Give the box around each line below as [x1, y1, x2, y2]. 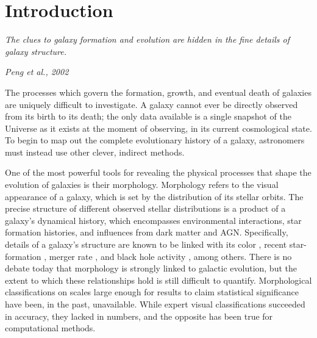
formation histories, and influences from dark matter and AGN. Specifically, [5, 226, 288, 239]
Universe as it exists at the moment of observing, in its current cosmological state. [5, 121, 312, 134]
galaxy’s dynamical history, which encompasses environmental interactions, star [5, 214, 302, 226]
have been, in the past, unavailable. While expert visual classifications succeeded [5, 298, 305, 310]
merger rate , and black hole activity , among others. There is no [49, 250, 292, 262]
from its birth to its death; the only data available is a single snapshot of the [5, 110, 291, 123]
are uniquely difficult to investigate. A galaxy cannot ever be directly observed [5, 98, 298, 110]
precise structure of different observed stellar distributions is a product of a [5, 202, 286, 215]
